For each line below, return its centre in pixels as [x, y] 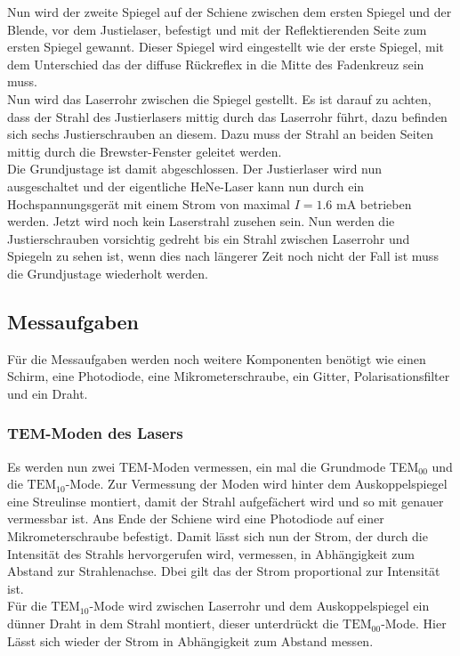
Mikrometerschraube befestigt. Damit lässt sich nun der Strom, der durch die [218, 536]
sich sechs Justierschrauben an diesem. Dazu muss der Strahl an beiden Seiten [221, 134]
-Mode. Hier [414, 624]
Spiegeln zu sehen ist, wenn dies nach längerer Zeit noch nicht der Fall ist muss [223, 256]
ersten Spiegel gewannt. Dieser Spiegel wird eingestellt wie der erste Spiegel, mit [226, 47]
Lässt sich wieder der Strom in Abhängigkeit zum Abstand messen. [190, 640]
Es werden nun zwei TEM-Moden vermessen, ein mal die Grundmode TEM [213, 466]
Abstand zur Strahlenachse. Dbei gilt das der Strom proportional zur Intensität [224, 571]
